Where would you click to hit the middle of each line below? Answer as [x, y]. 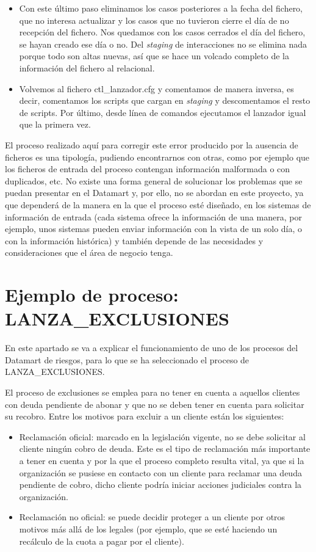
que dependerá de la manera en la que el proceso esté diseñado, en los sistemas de [158, 204]
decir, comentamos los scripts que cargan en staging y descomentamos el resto [165, 100]
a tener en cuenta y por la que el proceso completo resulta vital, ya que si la [162, 460]
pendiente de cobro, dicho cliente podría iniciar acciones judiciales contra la [160, 485]
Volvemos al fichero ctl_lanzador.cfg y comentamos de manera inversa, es [156, 88]
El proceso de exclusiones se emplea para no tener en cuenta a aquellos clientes [153, 392]
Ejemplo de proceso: [92, 295]
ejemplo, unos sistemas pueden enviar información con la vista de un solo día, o [154, 229]
